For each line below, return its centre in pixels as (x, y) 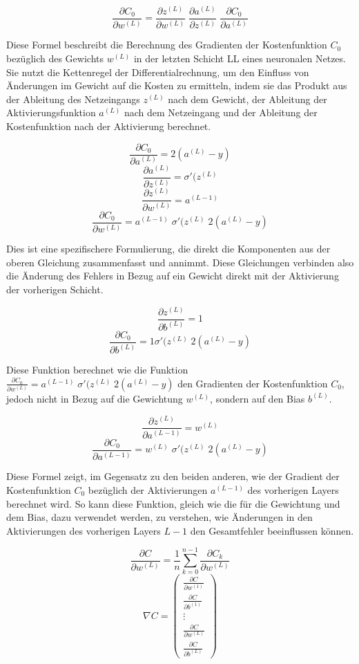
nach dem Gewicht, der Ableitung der (248, 99)
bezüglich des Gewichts (55, 58)
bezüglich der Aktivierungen (148, 489)
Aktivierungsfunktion (51, 112)
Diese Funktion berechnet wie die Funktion (97, 370)
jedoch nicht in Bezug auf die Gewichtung (95, 398)
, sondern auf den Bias (258, 398)
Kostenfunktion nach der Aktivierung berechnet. (109, 126)
